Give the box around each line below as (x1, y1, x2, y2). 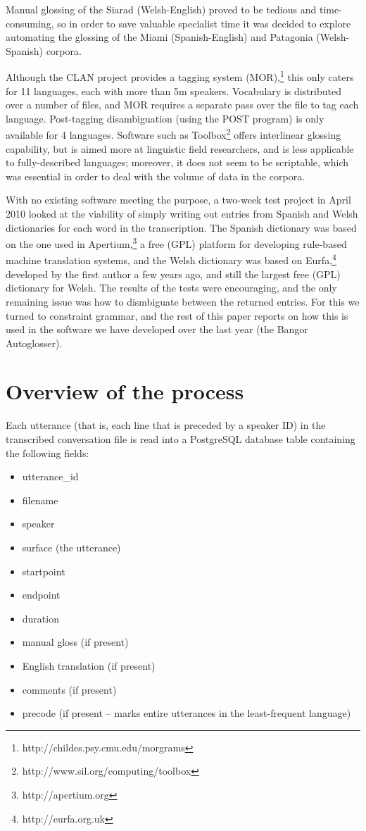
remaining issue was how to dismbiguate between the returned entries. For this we (6, 294, 360, 308)
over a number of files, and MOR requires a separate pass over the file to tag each (6, 97, 359, 112)
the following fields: (6, 445, 89, 460)
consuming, (6, 15, 54, 30)
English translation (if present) (22, 658, 156, 673)
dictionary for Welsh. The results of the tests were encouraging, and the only (6, 280, 337, 295)
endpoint (22, 587, 61, 602)
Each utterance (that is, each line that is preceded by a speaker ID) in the (6, 418, 326, 432)
